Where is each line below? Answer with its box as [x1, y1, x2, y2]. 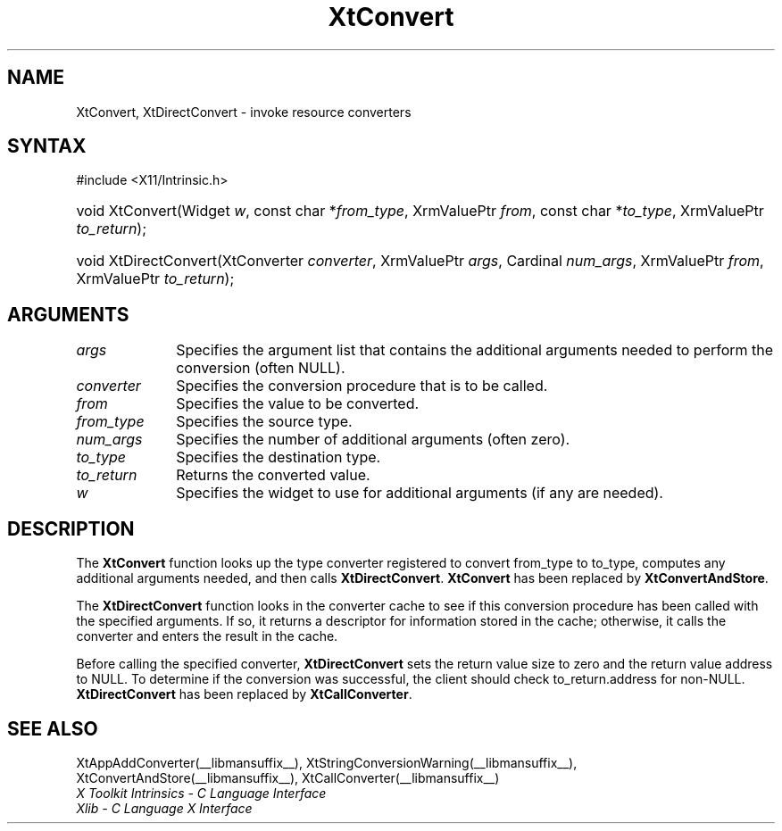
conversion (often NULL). [176, 359, 345, 378]
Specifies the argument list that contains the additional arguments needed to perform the [176, 341, 774, 360]
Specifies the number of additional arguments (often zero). [176, 430, 570, 449]
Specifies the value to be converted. [176, 395, 420, 413]
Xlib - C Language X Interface [76, 800, 253, 816]
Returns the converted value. [176, 466, 370, 485]
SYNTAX [7, 135, 87, 158]
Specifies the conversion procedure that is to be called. [176, 377, 548, 395]
